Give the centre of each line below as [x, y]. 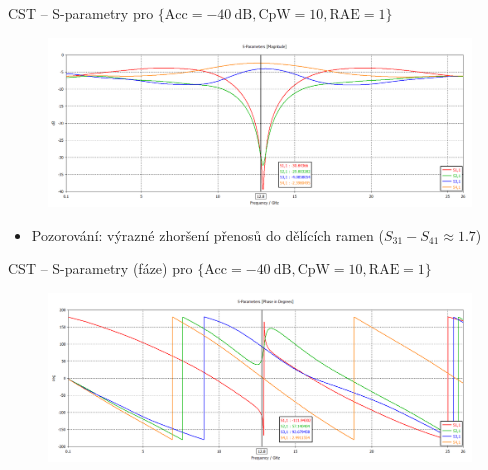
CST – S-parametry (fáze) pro [100, 268]
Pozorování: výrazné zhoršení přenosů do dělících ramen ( [207, 234]
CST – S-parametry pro [81, 13]
